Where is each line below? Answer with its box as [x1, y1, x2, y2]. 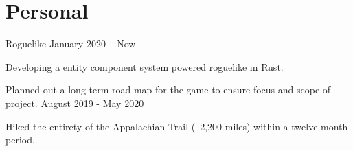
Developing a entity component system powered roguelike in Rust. [5, 59, 284, 73]
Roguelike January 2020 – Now [5, 36, 136, 51]
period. [5, 132, 35, 147]
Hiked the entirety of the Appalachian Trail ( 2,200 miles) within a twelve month [5, 119, 348, 133]
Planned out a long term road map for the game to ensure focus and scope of [5, 82, 331, 97]
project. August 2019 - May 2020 [5, 95, 144, 110]
